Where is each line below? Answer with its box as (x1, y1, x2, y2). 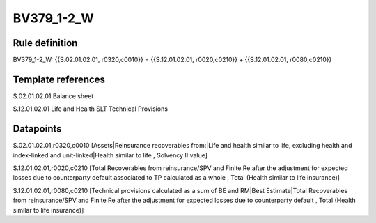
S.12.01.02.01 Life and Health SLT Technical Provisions (13, 105, 169, 113)
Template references (13, 73, 106, 85)
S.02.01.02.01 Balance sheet (13, 91, 94, 100)
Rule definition (13, 37, 78, 49)
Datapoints (13, 123, 62, 135)
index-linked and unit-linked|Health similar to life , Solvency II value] (13, 151, 208, 160)
